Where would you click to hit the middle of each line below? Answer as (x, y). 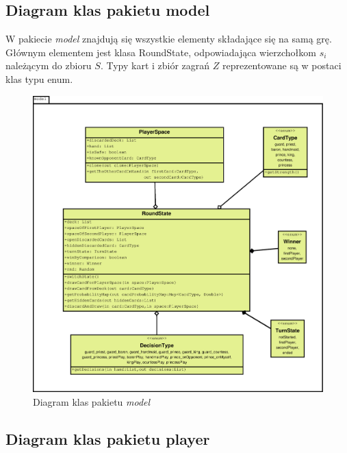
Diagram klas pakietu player (108, 439)
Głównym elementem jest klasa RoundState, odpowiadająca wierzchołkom (161, 52)
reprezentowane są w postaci (282, 65)
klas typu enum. (39, 78)
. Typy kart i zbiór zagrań (155, 65)
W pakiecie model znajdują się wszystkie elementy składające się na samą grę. (169, 39)
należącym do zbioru (49, 65)
